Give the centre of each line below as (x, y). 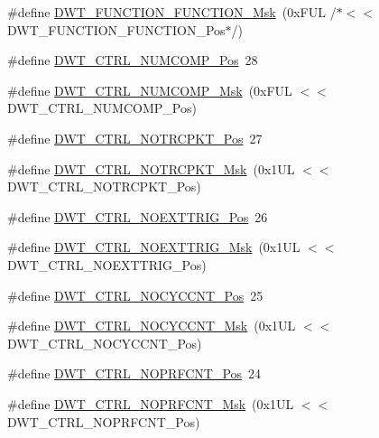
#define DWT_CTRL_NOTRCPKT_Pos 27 (135, 138)
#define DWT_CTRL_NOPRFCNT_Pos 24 (134, 373)
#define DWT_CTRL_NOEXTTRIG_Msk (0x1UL (154, 247)
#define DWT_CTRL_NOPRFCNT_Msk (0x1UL (151, 403)
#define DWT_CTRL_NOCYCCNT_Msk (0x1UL (152, 326)
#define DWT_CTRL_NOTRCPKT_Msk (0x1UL (151, 168)
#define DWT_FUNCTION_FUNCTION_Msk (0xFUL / (172, 12)
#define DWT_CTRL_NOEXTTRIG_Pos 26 (138, 216)
